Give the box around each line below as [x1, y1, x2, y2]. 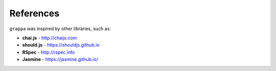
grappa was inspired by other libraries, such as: [9, 26, 111, 32]
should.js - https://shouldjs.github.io [22, 42, 100, 48]
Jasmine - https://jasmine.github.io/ [22, 56, 98, 62]
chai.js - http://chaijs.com [22, 35, 77, 41]
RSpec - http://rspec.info [22, 49, 75, 55]
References [9, 8, 60, 19]
